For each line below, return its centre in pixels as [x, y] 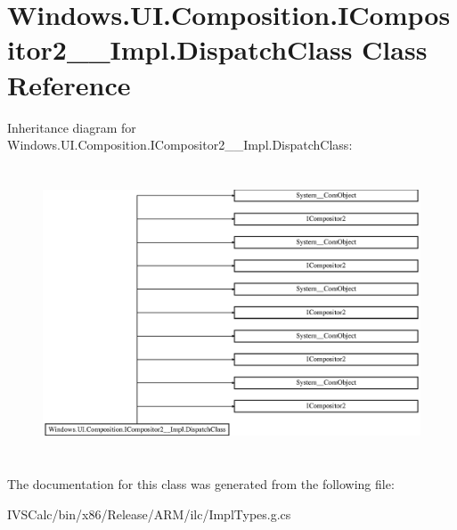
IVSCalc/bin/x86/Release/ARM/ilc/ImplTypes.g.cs [149, 514]
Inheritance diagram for [72, 127]
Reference [69, 84]
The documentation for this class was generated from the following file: [201, 484]
